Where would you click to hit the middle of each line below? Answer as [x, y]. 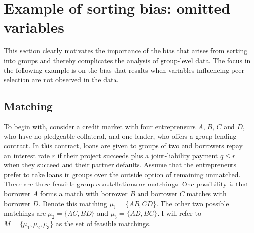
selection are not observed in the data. [61, 80]
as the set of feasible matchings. [103, 223]
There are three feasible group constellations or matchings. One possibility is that [126, 184]
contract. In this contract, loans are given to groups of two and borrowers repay [123, 146]
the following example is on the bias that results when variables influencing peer [124, 70]
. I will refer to [179, 213]
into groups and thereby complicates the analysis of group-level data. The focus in [127, 60]
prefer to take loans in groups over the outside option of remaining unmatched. [122, 174]
